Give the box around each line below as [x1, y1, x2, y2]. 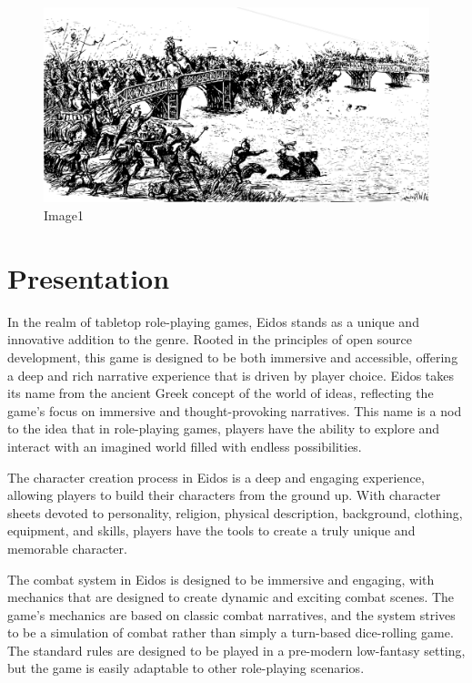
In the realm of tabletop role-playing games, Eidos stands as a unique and [7, 311, 419, 331]
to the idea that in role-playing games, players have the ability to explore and [7, 419, 440, 438]
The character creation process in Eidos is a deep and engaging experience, [7, 467, 425, 486]
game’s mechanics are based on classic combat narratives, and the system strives [7, 605, 456, 624]
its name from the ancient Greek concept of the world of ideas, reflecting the [7, 383, 434, 403]
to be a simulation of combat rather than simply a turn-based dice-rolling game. [7, 623, 454, 642]
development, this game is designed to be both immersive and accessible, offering [7, 347, 458, 366]
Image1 [44, 206, 84, 225]
